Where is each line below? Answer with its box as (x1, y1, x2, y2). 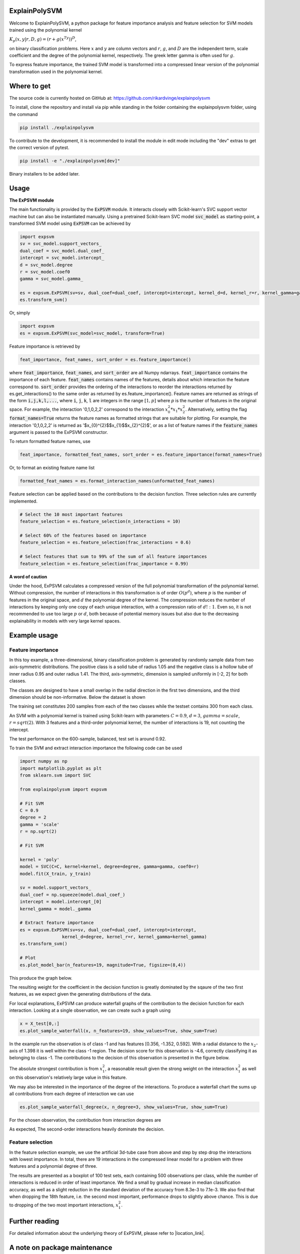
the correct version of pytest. (9, 144, 69, 150)
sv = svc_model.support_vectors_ (19, 241, 102, 247)
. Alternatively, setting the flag (185, 406, 247, 412)
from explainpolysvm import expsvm (19, 787, 107, 792)
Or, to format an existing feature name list (9, 464, 95, 471)
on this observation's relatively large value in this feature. (9, 1074, 127, 1080)
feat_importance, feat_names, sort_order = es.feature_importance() (19, 357, 191, 362)
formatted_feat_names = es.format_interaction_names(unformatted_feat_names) (19, 478, 215, 484)
